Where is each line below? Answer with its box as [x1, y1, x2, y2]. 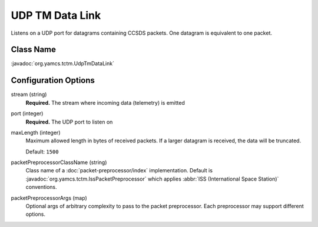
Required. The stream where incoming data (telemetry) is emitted [25, 99, 185, 106]
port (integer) [11, 110, 44, 117]
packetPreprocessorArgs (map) [11, 194, 88, 201]
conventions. [25, 183, 57, 191]
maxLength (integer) [11, 129, 61, 136]
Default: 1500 [25, 148, 59, 155]
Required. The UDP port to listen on [25, 118, 113, 125]
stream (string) [11, 91, 47, 98]
